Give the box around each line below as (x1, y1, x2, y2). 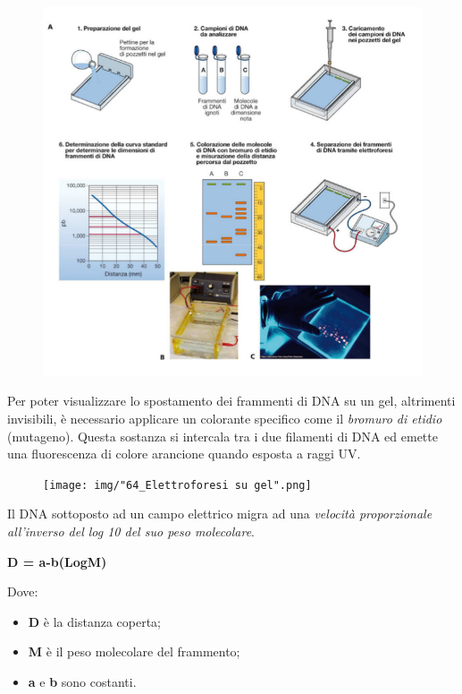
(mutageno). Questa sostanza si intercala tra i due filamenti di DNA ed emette (7, 426, 438, 445)
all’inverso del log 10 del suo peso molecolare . (7, 522, 255, 540)
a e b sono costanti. (28, 672, 137, 690)
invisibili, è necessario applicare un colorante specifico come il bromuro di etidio (7, 408, 442, 427)
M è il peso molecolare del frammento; (28, 642, 240, 661)
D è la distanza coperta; (28, 612, 161, 630)
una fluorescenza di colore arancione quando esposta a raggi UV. (7, 444, 361, 463)
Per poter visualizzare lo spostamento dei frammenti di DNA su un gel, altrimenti (7, 391, 456, 410)
